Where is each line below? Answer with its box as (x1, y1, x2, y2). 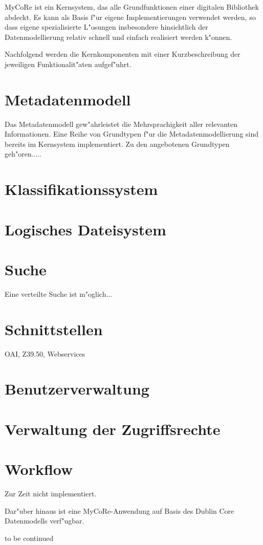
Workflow (5, 459, 73, 479)
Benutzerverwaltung (5, 378, 149, 399)
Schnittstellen (5, 318, 103, 339)
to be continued (5, 532, 54, 543)
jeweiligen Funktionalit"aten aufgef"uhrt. (5, 58, 131, 69)
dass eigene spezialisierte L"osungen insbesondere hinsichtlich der (5, 21, 208, 32)
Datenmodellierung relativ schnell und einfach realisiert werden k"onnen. (5, 31, 232, 42)
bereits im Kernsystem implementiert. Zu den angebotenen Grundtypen (5, 138, 230, 149)
